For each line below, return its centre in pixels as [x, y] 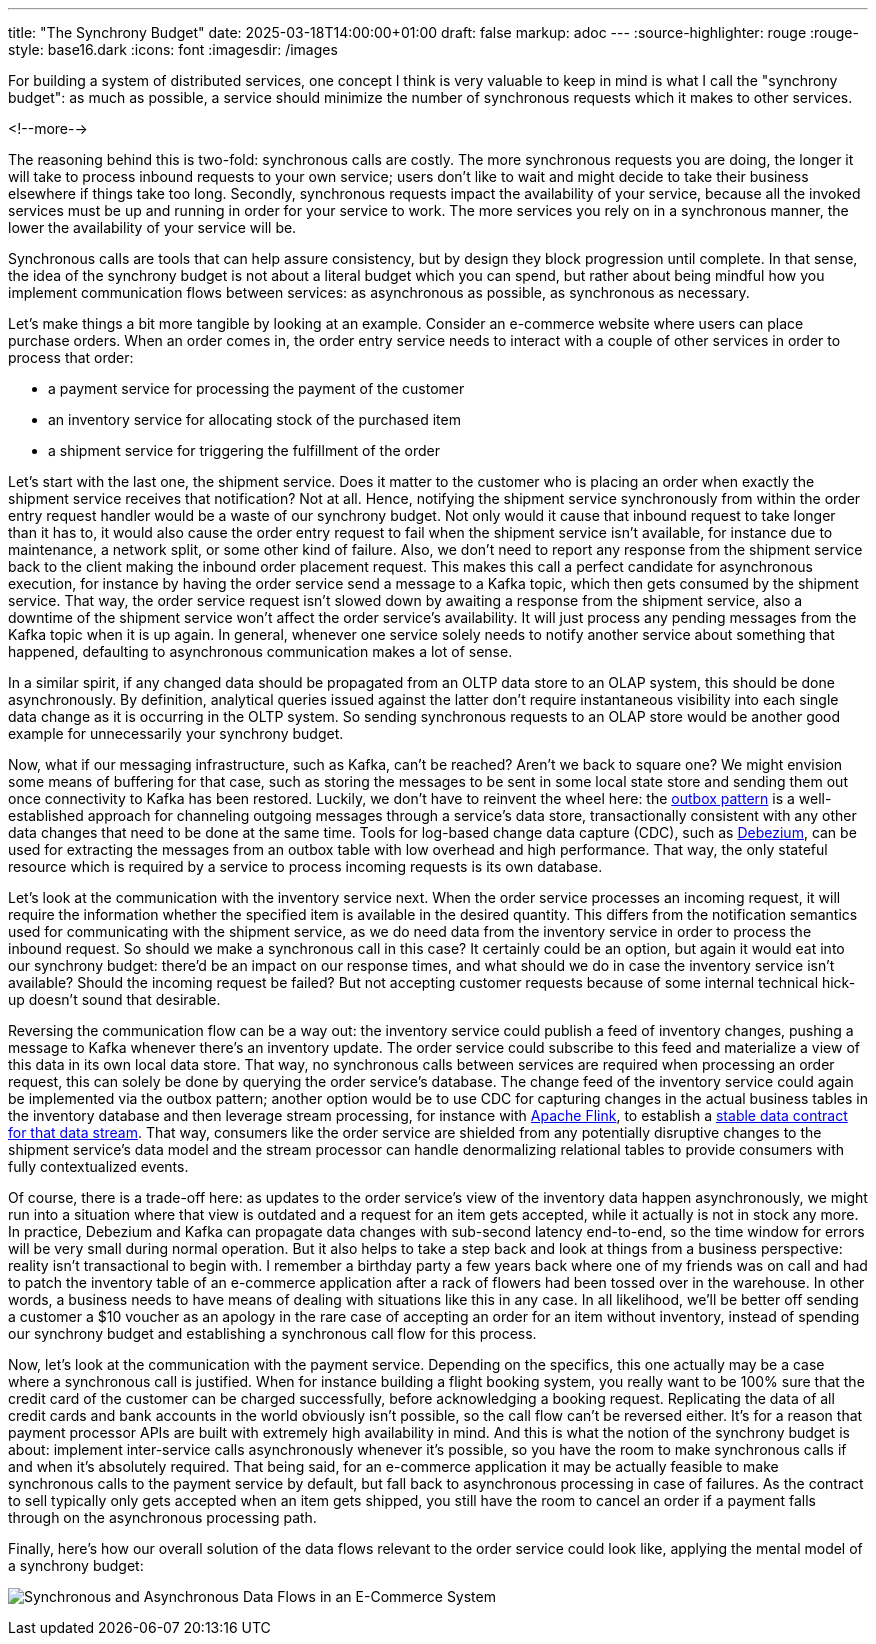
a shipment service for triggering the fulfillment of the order [244, 450]
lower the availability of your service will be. [152, 227]
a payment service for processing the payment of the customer [256, 388]
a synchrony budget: [76, 1565]
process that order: [71, 357]
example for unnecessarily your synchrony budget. [176, 733]
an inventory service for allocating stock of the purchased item [254, 419]
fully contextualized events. [98, 1166]
